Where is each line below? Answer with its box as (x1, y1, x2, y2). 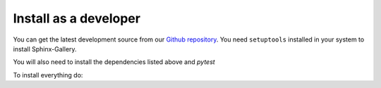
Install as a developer (13, 11, 141, 26)
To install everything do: (13, 70, 83, 79)
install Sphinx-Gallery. (13, 44, 77, 53)
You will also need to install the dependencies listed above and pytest (13, 58, 215, 66)
